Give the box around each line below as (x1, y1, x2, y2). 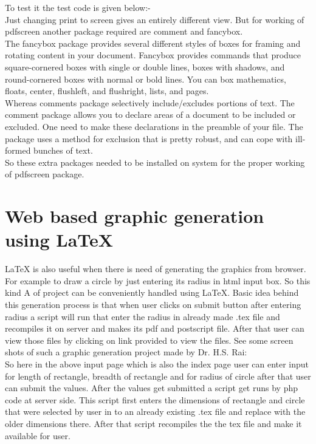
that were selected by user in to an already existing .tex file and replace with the (5, 405, 306, 418)
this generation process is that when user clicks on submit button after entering (5, 298, 301, 310)
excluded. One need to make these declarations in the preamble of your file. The (5, 120, 303, 132)
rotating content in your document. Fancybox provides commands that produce (5, 49, 301, 61)
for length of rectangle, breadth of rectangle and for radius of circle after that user (5, 369, 311, 382)
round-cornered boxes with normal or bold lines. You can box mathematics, (5, 72, 286, 85)
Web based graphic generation (5, 203, 264, 228)
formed (5, 144, 31, 157)
